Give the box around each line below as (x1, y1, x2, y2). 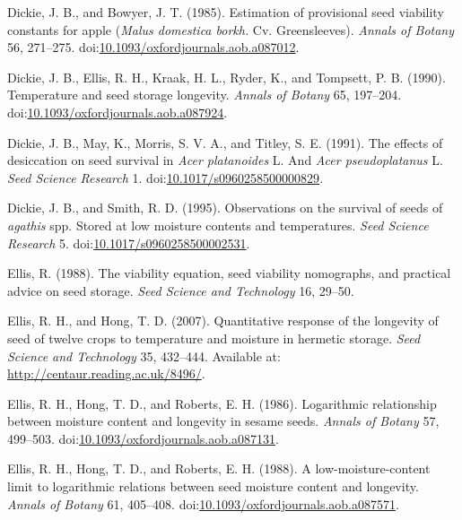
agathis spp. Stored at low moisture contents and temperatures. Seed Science (7, 215, 429, 234)
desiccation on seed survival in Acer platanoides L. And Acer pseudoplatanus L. (7, 151, 443, 169)
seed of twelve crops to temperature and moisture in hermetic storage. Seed (7, 328, 421, 347)
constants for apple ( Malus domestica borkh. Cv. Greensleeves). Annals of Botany (7, 20, 455, 39)
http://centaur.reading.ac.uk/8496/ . (7, 364, 205, 383)
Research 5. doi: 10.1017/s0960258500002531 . (7, 233, 250, 252)
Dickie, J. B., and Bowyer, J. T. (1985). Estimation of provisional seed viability (7, 3, 444, 21)
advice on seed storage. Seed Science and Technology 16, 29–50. (7, 281, 354, 299)
